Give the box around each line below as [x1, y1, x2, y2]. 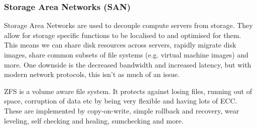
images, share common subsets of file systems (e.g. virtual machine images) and [4, 49, 248, 59]
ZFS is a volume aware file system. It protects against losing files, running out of [4, 85, 252, 96]
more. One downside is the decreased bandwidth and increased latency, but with [4, 59, 251, 69]
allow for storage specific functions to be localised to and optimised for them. [4, 29, 241, 40]
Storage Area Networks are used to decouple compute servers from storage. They [4, 20, 253, 30]
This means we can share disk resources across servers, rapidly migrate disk [4, 39, 236, 50]
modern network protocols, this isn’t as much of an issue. [4, 69, 180, 79]
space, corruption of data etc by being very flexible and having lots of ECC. [4, 95, 237, 106]
